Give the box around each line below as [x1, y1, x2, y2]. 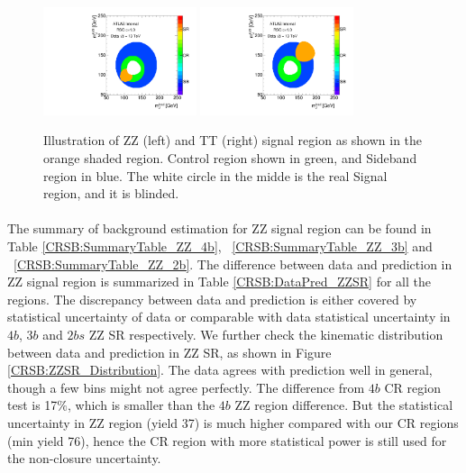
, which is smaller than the [68, 396, 215, 414]
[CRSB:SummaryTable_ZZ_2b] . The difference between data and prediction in [14, 254, 452, 273]
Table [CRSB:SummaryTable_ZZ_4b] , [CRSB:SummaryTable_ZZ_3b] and [7, 237, 433, 256]
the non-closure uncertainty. [7, 449, 161, 468]
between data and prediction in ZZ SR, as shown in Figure [7, 342, 332, 361]
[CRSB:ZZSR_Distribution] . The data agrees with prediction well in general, [7, 360, 433, 379]
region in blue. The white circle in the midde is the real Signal [43, 166, 388, 185]
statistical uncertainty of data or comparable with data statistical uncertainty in [7, 307, 451, 326]
